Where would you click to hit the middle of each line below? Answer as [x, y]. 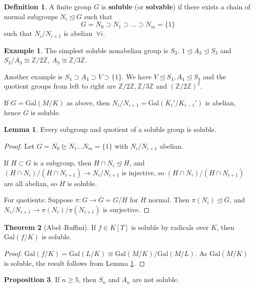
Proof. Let [19, 145]
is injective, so [143, 172]
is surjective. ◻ [126, 209]
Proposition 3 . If [32, 279]
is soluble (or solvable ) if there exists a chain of [176, 6]
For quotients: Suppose [39, 200]
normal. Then [169, 200]
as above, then [88, 103]
